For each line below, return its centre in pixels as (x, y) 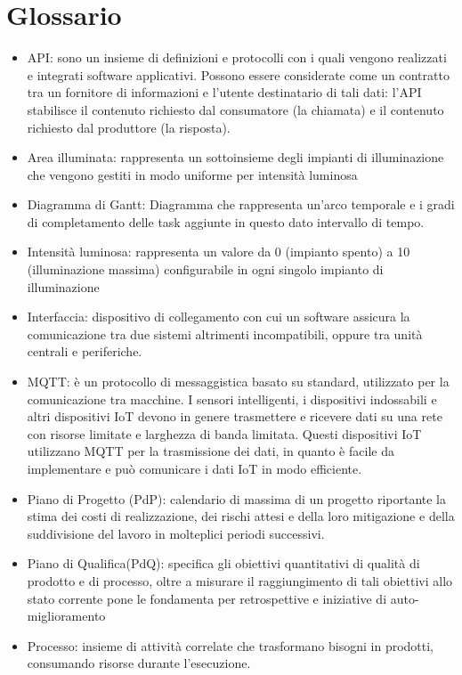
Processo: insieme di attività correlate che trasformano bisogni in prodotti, (231, 645)
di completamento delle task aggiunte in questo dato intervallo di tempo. (226, 221)
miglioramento (66, 616)
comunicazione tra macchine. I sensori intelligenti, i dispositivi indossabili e (232, 398)
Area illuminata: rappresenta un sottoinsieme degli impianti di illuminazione (235, 157)
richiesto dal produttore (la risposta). (129, 127)
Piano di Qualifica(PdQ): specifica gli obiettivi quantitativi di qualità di (223, 563)
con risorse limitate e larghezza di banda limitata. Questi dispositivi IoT (224, 433)
